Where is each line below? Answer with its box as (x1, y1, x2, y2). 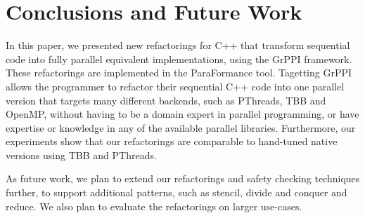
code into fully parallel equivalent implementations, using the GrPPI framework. (6, 51, 352, 66)
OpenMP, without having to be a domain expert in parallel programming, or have (6, 107, 359, 121)
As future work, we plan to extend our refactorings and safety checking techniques (6, 171, 360, 186)
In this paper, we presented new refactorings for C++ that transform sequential (6, 38, 350, 53)
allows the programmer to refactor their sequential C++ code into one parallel (6, 79, 345, 93)
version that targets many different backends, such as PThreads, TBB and (6, 93, 326, 107)
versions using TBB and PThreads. (6, 147, 157, 162)
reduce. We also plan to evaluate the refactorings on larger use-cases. (6, 198, 302, 213)
